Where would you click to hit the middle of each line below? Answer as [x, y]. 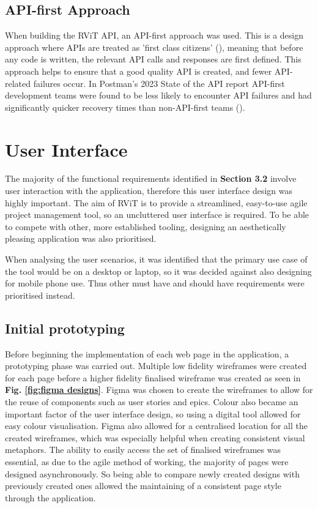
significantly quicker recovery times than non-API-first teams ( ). [125, 107]
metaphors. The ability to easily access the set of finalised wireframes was [143, 450]
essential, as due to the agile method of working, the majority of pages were [147, 461]
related [18, 83]
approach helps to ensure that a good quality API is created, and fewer [139, 71]
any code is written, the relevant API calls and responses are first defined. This [153, 59]
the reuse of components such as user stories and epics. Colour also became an [152, 402]
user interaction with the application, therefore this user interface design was [149, 191]
